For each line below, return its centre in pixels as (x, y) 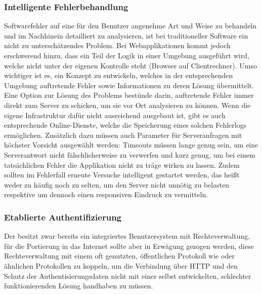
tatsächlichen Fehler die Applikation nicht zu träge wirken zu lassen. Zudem (122, 164)
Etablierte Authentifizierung (63, 217)
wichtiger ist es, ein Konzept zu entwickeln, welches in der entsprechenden (119, 75)
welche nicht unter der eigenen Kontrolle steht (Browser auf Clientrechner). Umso (130, 65)
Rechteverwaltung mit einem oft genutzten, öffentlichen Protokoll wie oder (119, 256)
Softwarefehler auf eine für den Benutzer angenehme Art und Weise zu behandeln (130, 26)
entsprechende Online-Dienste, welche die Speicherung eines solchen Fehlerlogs (125, 125)
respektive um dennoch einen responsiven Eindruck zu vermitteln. (106, 194)
